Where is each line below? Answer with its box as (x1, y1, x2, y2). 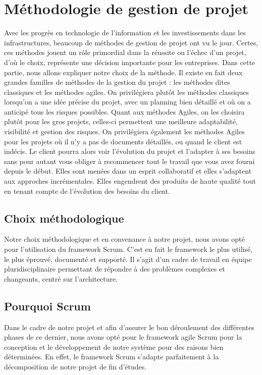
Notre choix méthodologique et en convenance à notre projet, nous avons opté (4, 234, 245, 244)
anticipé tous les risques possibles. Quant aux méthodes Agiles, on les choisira (4, 106, 245, 117)
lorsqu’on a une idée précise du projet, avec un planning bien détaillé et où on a (4, 96, 251, 107)
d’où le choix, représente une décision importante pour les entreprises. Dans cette (4, 57, 255, 67)
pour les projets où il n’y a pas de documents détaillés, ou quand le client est (4, 136, 242, 146)
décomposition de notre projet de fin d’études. (4, 361, 147, 371)
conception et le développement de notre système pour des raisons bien (4, 341, 224, 352)
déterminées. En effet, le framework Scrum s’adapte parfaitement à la (4, 351, 219, 362)
